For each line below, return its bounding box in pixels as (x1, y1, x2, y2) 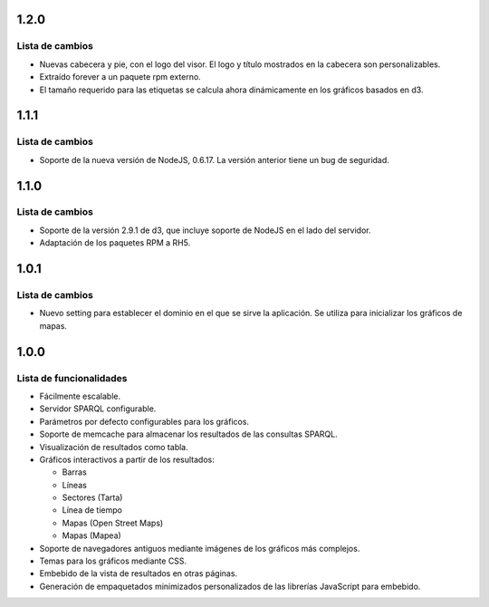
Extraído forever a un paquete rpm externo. (39, 72, 201, 82)
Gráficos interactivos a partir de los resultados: (39, 454, 215, 465)
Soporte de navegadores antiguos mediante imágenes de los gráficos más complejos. (39, 543, 360, 554)
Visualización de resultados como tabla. (39, 441, 189, 452)
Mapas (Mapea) (62, 530, 121, 541)
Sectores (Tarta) (62, 492, 123, 503)
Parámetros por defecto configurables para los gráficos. (39, 416, 249, 427)
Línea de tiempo (62, 505, 122, 515)
